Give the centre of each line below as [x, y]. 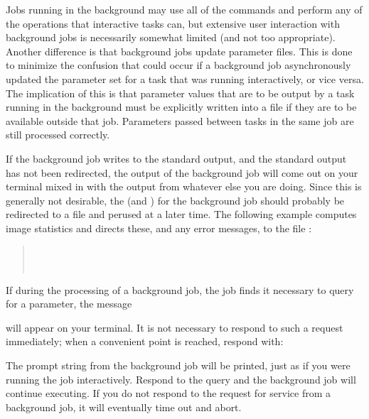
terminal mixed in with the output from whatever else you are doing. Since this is [184, 186]
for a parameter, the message [69, 304]
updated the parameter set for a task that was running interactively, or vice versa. [185, 78]
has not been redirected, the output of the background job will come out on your [182, 172]
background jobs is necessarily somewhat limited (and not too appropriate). [171, 37]
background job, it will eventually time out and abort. [124, 407]
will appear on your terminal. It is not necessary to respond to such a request [175, 327]
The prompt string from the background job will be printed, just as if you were [178, 365]
